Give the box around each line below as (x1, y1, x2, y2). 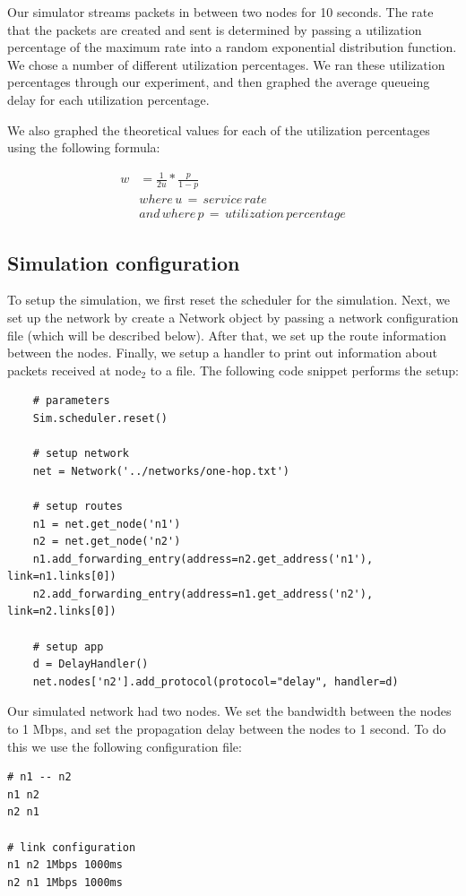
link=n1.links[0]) (7, 570, 116, 583)
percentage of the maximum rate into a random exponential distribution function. (7, 38, 457, 56)
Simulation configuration (7, 248, 240, 276)
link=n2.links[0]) (7, 605, 116, 618)
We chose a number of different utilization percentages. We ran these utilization (7, 55, 445, 73)
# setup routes (32, 499, 123, 513)
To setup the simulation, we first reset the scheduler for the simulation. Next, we (7, 290, 451, 309)
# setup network (32, 447, 130, 461)
